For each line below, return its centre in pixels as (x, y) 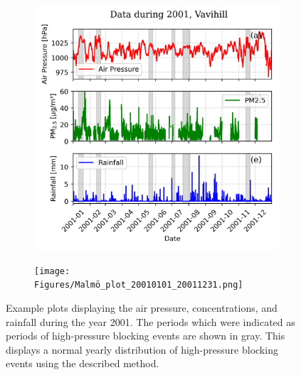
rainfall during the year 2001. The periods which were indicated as (150, 321)
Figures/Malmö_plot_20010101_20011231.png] (139, 285)
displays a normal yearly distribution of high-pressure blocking (142, 349)
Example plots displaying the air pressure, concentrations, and (142, 307)
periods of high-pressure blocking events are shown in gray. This (146, 336)
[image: (52, 271)
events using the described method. (83, 363)
